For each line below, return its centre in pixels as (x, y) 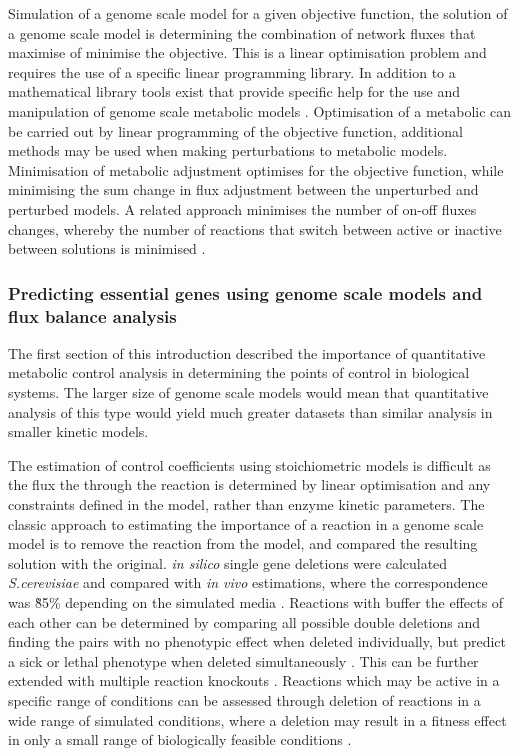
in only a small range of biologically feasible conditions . (180, 739)
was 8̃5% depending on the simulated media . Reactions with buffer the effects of (256, 601)
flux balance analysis (92, 315)
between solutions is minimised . (107, 248)
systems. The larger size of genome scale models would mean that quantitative (248, 392)
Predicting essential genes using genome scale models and (245, 292)
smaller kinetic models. (78, 431)
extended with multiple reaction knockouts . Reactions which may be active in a (254, 680)
